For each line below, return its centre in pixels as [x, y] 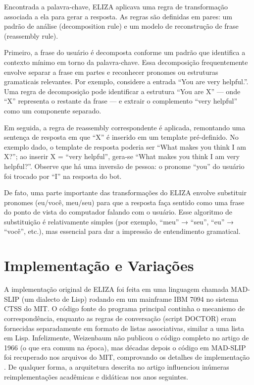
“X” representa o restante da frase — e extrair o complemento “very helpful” [121, 101]
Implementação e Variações [99, 265]
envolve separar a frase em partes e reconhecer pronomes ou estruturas [111, 72]
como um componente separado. [53, 110]
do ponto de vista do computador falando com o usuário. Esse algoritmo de [118, 212]
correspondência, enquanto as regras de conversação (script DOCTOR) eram [120, 318]
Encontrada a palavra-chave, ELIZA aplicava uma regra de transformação [116, 6]
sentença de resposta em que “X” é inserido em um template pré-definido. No [121, 137]
